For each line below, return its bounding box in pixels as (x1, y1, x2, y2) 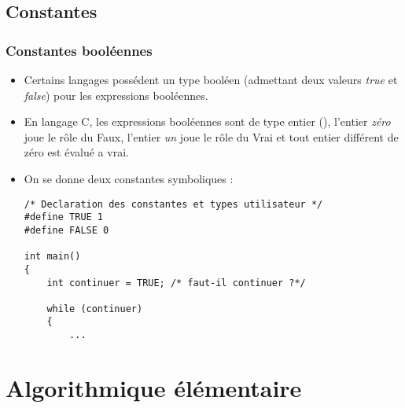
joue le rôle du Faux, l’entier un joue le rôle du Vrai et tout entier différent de (24, 128, 399, 145)
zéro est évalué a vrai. (24, 144, 129, 160)
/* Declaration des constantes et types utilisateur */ (24, 198, 323, 210)
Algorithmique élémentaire (6, 371, 302, 403)
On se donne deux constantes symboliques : (24, 170, 234, 186)
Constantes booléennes (6, 40, 153, 60)
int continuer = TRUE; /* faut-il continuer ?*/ (46, 277, 306, 289)
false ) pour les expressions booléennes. (24, 86, 208, 103)
